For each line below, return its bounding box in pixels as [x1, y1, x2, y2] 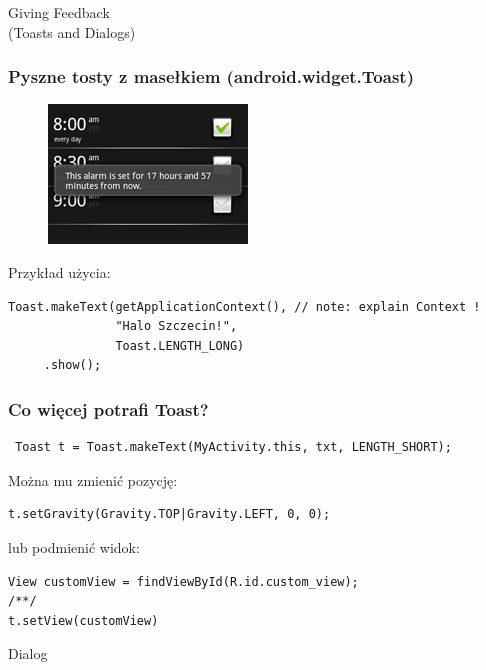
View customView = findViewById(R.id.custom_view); [8, 574, 359, 589]
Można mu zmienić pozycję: [8, 469, 178, 490]
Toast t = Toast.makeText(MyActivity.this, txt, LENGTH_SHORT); [15, 440, 452, 455]
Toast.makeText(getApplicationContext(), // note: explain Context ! [8, 299, 481, 314]
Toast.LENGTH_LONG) [115, 338, 245, 353]
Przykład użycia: [8, 262, 111, 282]
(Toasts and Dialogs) [8, 21, 136, 42]
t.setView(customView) [8, 613, 159, 628]
